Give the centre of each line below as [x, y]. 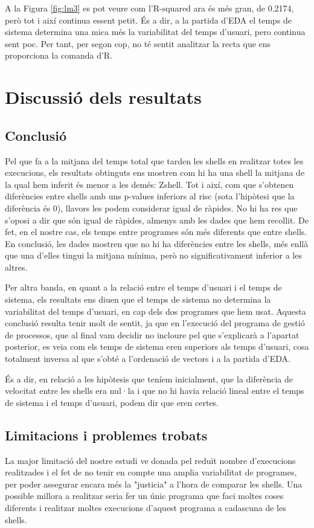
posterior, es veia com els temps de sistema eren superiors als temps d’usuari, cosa [157, 346]
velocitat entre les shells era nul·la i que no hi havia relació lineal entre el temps [155, 391]
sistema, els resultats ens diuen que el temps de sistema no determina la [138, 299]
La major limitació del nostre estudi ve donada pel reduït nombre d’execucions [150, 460]
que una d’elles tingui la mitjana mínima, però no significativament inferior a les [153, 255]
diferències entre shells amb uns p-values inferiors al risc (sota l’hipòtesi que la [150, 196]
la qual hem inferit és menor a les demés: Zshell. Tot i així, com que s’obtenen [149, 184]
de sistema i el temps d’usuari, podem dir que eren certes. [112, 402]
